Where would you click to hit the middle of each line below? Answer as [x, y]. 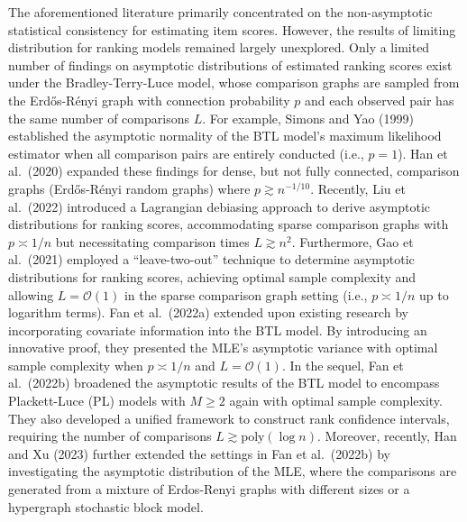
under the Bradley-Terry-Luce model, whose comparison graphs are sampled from [234, 82]
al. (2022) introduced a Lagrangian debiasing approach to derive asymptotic [219, 206]
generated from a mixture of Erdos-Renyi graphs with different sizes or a [209, 489]
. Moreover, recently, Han [387, 436]
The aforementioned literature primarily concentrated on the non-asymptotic [220, 12]
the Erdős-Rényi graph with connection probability [149, 100]
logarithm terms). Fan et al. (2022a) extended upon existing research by [208, 312]
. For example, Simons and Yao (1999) [308, 118]
